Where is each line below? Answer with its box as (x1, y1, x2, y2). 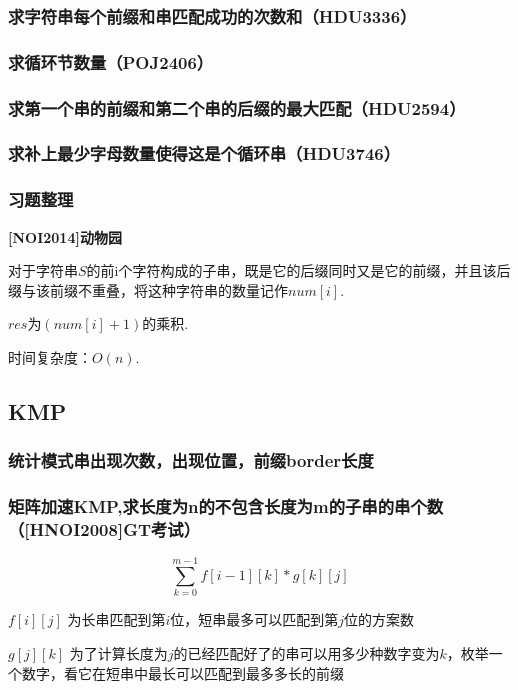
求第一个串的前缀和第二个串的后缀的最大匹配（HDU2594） (8, 95, 466, 120)
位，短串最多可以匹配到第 (170, 609, 339, 630)
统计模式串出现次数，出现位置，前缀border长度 (8, 448, 374, 473)
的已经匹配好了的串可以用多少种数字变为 (173, 643, 440, 664)
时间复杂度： (8, 346, 92, 367)
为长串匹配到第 (67, 609, 166, 630)
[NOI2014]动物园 (8, 226, 122, 247)
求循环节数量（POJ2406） (8, 49, 214, 74)
